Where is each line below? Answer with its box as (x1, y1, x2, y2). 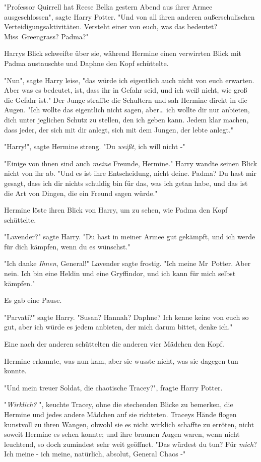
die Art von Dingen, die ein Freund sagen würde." (4, 187, 158, 198)
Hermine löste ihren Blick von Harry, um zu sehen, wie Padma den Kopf (4, 205, 228, 215)
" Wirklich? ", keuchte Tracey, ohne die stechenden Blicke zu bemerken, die (4, 399, 233, 410)
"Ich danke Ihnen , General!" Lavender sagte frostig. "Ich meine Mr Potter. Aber (4, 258, 251, 269)
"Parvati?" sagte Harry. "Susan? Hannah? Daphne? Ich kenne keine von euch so (4, 311, 249, 322)
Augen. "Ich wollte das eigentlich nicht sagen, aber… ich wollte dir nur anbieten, (4, 104, 250, 115)
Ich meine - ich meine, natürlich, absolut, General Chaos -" (4, 448, 186, 459)
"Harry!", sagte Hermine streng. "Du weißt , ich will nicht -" (4, 141, 185, 152)
